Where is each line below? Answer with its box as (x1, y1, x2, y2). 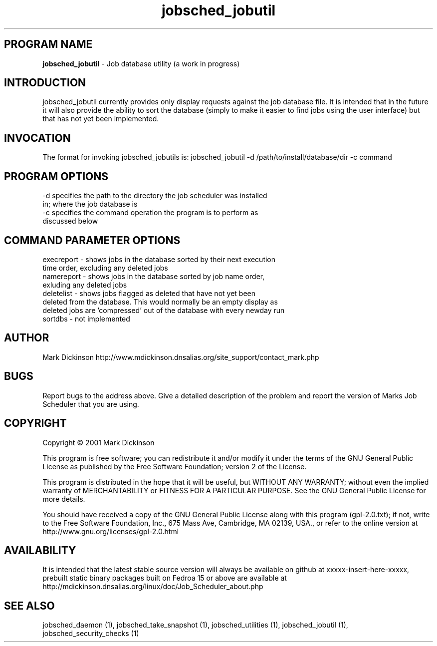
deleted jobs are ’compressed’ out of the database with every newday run (42, 306, 285, 315)
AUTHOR (4, 331, 49, 344)
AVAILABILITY (4, 544, 76, 557)
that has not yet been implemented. (42, 114, 159, 123)
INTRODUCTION (4, 76, 86, 89)
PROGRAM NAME (4, 38, 93, 51)
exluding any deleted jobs (42, 280, 127, 289)
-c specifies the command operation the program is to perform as (42, 208, 258, 217)
